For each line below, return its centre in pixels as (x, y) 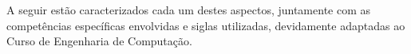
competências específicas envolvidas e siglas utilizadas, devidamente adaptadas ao (206, 25)
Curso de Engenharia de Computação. (99, 41)
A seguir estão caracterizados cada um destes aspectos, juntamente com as (189, 10)
